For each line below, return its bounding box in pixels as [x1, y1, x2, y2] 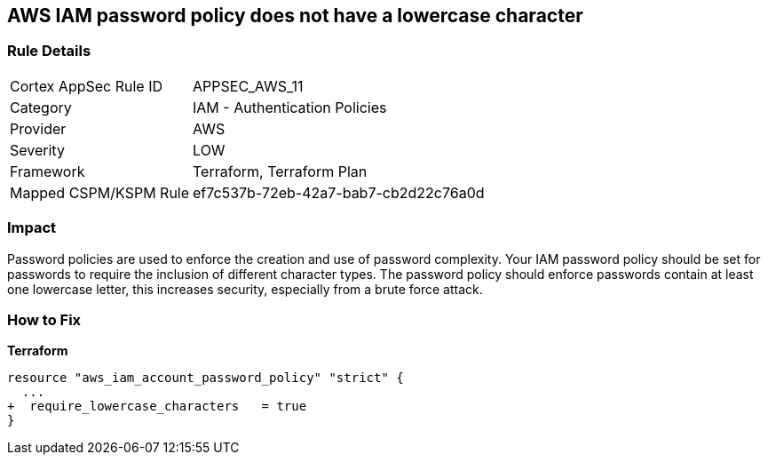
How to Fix [7, 310, 82, 329]
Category [10, 98, 72, 116]
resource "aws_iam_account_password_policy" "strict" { [7, 370, 404, 386]
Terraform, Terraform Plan [193, 162, 368, 180]
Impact [7, 219, 57, 237]
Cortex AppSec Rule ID [10, 76, 163, 95]
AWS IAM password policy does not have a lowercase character [7, 4, 583, 27]
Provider [10, 119, 67, 138]
